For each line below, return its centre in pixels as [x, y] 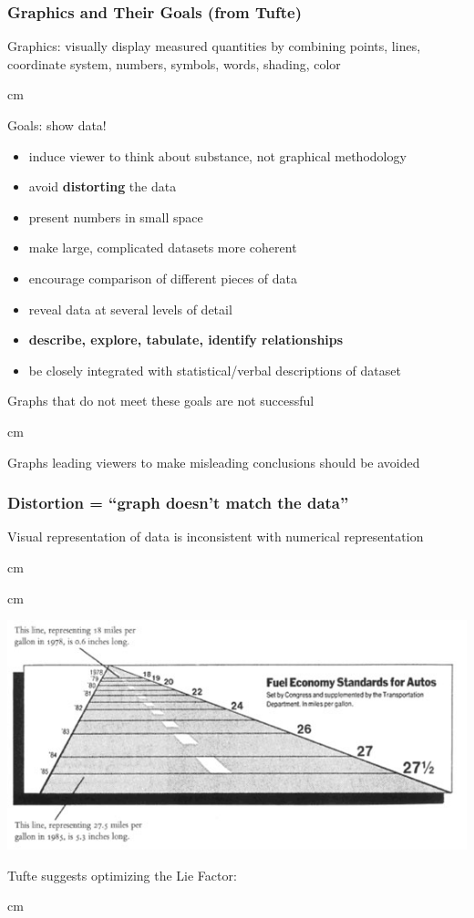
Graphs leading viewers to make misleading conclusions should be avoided [214, 462]
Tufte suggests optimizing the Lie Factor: [122, 875]
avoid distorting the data [103, 186]
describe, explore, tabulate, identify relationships [186, 340]
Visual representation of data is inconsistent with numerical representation [216, 536]
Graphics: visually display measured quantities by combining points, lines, [214, 46]
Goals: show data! [57, 125]
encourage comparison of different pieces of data [163, 278]
